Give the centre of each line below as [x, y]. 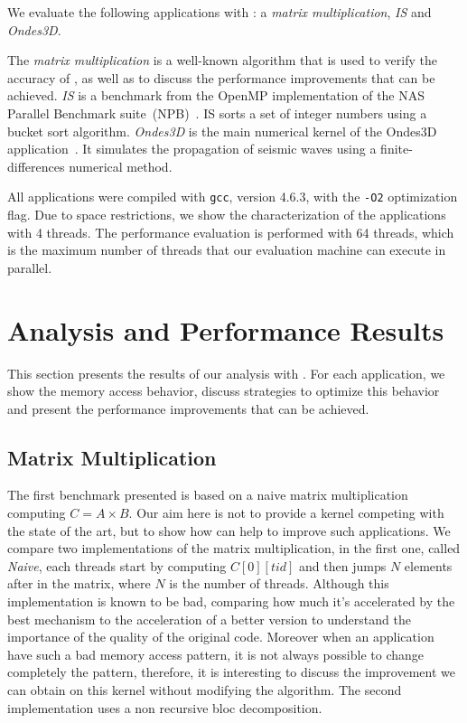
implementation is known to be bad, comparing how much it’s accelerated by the [231, 601]
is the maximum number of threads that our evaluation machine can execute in [227, 250]
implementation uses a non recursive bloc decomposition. [165, 707]
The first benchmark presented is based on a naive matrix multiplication [208, 495]
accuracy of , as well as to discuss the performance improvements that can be [221, 77]
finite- [397, 149]
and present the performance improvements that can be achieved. [188, 408]
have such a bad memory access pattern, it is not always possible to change [215, 654]
